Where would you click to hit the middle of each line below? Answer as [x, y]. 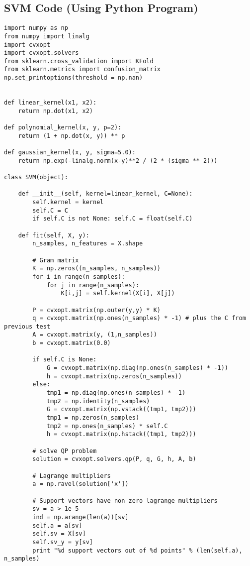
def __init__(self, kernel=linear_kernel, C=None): [105, 194]
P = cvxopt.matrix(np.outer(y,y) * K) [96, 310]
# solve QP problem [65, 451]
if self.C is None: [65, 360]
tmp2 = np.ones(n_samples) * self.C [107, 426]
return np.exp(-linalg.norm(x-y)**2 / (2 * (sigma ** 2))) [118, 161]
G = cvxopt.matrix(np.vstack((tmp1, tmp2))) [121, 409]
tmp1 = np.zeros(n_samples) [93, 418]
